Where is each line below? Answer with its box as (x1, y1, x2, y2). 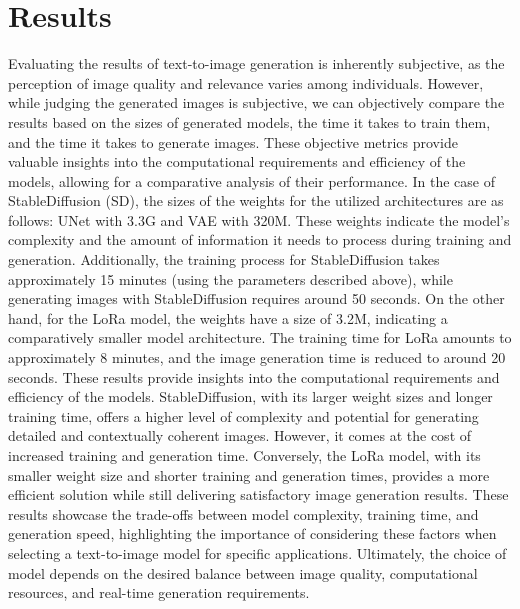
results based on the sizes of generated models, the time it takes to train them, (8, 111, 491, 132)
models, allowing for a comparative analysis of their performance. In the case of (8, 170, 495, 191)
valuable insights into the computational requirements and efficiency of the (8, 151, 466, 172)
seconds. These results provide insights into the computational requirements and (8, 366, 500, 387)
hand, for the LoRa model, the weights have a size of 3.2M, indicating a (8, 307, 448, 328)
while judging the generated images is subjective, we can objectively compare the (8, 92, 505, 113)
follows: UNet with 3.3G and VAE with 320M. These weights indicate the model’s (8, 209, 510, 230)
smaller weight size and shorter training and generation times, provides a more (8, 464, 490, 485)
